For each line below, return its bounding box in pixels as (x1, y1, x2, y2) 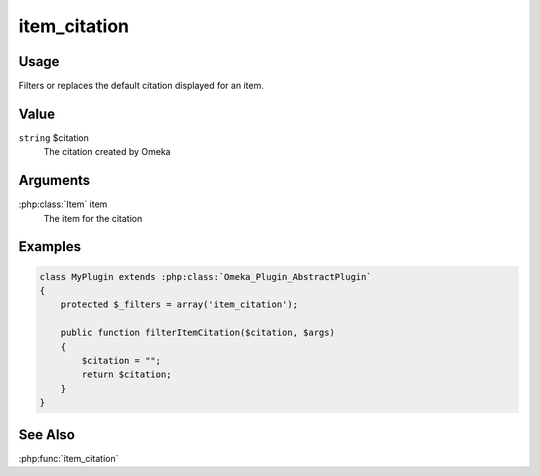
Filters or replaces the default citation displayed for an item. (18, 80, 264, 92)
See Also (18, 426, 75, 443)
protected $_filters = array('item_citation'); (60, 299, 299, 310)
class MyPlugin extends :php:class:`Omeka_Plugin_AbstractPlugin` (39, 271, 372, 282)
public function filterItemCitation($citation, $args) (60, 327, 335, 339)
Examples (18, 238, 82, 255)
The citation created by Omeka (43, 146, 171, 158)
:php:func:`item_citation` (18, 452, 119, 464)
